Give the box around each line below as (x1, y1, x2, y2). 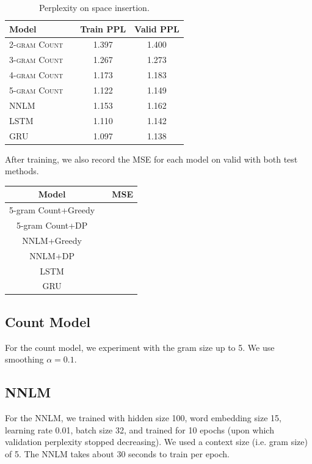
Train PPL (80, 22, 126, 35)
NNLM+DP (29, 249, 74, 262)
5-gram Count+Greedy (9, 204, 95, 216)
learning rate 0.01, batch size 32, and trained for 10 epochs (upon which (5, 423, 274, 436)
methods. (5, 164, 39, 177)
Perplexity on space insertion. (38, 1, 150, 13)
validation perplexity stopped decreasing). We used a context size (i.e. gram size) (5, 435, 308, 448)
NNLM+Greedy (22, 234, 82, 246)
